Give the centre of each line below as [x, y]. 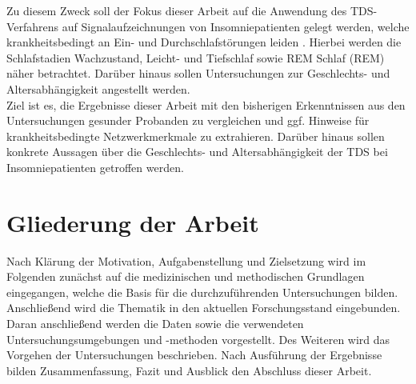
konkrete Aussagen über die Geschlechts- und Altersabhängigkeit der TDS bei [197, 152]
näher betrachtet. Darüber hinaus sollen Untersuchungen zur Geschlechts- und [198, 73]
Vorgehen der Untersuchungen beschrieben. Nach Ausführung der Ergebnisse [194, 355]
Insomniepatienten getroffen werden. [95, 167]
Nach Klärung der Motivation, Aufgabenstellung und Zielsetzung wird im [186, 260]
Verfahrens [33, 26]
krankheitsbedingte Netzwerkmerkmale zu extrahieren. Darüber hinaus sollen [196, 136]
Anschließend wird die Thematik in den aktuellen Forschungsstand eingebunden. [204, 308]
